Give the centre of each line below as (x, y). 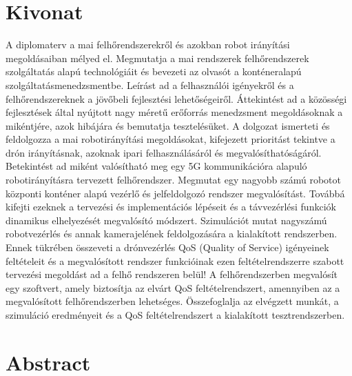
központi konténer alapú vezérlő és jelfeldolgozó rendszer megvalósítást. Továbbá (175, 193)
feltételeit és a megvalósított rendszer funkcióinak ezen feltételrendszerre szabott (175, 260)
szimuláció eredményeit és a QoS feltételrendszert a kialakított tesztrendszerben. (175, 315)
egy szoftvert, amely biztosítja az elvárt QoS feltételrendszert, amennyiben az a (173, 287)
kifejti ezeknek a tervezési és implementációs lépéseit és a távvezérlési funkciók (171, 207)
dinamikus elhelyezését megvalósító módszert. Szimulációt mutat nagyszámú (166, 220)
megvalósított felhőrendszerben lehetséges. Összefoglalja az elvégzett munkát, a (172, 301)
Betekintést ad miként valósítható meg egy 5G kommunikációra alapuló (156, 166)
